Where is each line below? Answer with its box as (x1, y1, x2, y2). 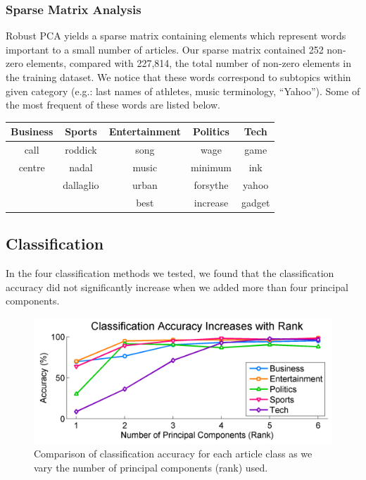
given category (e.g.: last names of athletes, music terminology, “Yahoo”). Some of (6, 83, 360, 98)
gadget (241, 195, 270, 209)
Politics (193, 124, 229, 139)
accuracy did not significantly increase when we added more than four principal (6, 279, 348, 294)
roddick (65, 142, 97, 157)
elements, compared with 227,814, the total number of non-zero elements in (26, 56, 352, 70)
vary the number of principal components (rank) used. (34, 460, 268, 474)
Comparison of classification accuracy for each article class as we (34, 446, 313, 461)
